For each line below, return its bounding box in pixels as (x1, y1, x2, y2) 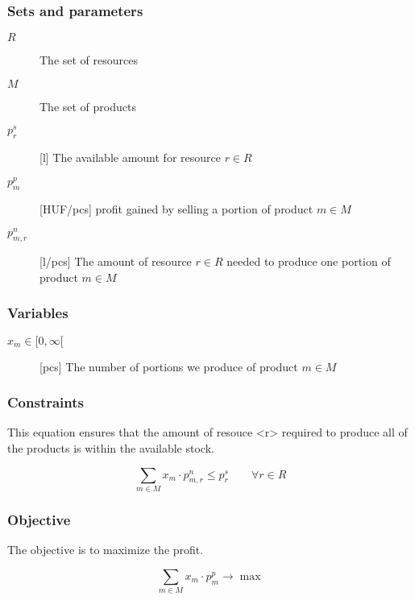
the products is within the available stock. (7, 440, 214, 457)
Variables (7, 303, 68, 323)
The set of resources (39, 52, 138, 68)
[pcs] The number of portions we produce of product (39, 358, 298, 374)
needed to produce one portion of (226, 253, 391, 270)
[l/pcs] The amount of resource (39, 253, 192, 270)
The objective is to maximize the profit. (7, 541, 204, 558)
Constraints (7, 392, 84, 412)
